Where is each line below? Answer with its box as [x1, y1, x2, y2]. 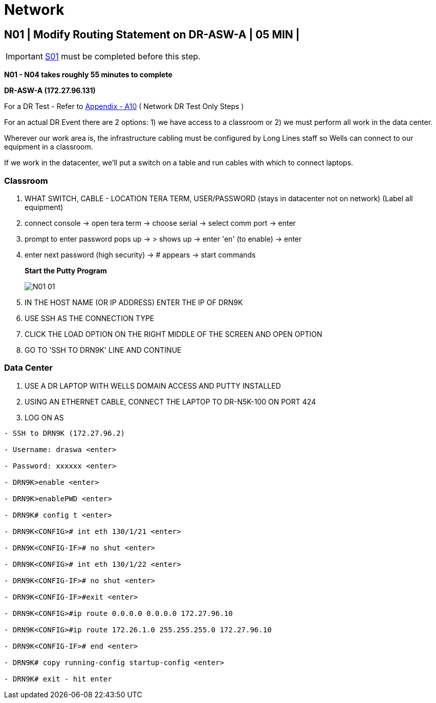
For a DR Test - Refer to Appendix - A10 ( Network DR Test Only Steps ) [4, 102, 244, 111]
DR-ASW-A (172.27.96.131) [4, 86, 96, 95]
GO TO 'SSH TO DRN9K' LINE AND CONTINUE [25, 345, 182, 354]
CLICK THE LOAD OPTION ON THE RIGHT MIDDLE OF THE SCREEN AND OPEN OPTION [25, 329, 322, 338]
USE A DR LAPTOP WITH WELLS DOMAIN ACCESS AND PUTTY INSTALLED [25, 381, 281, 390]
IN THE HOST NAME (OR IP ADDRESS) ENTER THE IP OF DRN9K [25, 297, 243, 307]
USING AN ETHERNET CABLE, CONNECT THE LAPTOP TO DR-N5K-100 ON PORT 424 [25, 397, 316, 406]
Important [6, 51, 43, 62]
